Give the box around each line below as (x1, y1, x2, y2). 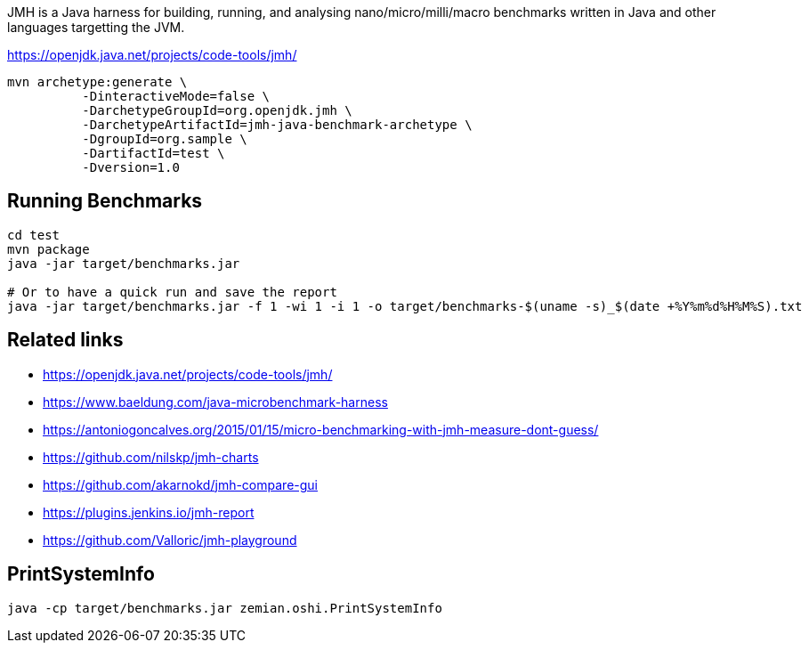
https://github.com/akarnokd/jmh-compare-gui (43, 476, 318, 492)
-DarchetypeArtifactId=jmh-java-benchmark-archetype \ (82, 118, 473, 132)
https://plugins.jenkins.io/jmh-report (43, 504, 255, 520)
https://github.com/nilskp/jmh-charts (43, 449, 259, 465)
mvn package (7, 241, 90, 256)
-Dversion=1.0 (82, 160, 180, 175)
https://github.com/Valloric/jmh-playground (43, 532, 297, 548)
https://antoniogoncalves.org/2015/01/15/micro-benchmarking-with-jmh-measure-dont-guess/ (43, 421, 599, 437)
